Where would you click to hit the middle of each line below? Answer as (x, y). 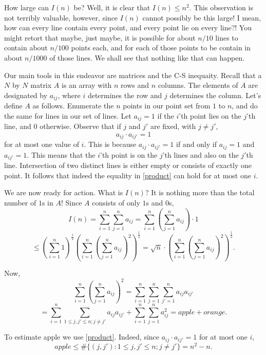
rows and (135, 85)
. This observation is (221, 7)
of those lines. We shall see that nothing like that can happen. (147, 57)
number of (20, 202)
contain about (26, 48)
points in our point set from (167, 106)
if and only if (196, 144)
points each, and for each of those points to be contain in (161, 48)
